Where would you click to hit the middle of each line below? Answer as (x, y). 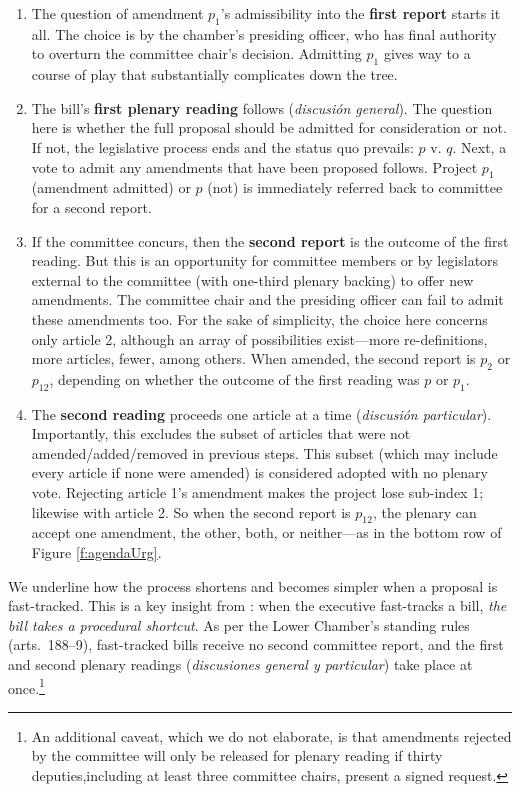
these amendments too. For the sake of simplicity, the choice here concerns (259, 318)
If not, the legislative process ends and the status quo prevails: (222, 146)
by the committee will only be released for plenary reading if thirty (237, 755)
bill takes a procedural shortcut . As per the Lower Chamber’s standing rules (239, 624)
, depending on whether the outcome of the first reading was (234, 378)
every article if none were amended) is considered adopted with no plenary (259, 472)
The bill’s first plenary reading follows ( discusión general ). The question (262, 107)
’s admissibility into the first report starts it (360, 13)
